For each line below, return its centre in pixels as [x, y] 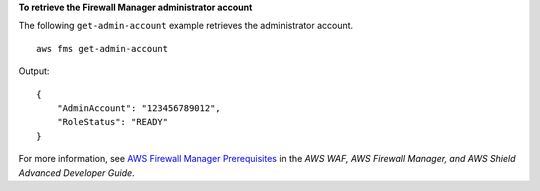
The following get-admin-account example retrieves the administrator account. [186, 26]
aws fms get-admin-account [102, 48]
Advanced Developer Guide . [76, 172]
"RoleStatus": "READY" [112, 122]
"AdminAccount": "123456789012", [139, 108]
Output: [34, 71]
